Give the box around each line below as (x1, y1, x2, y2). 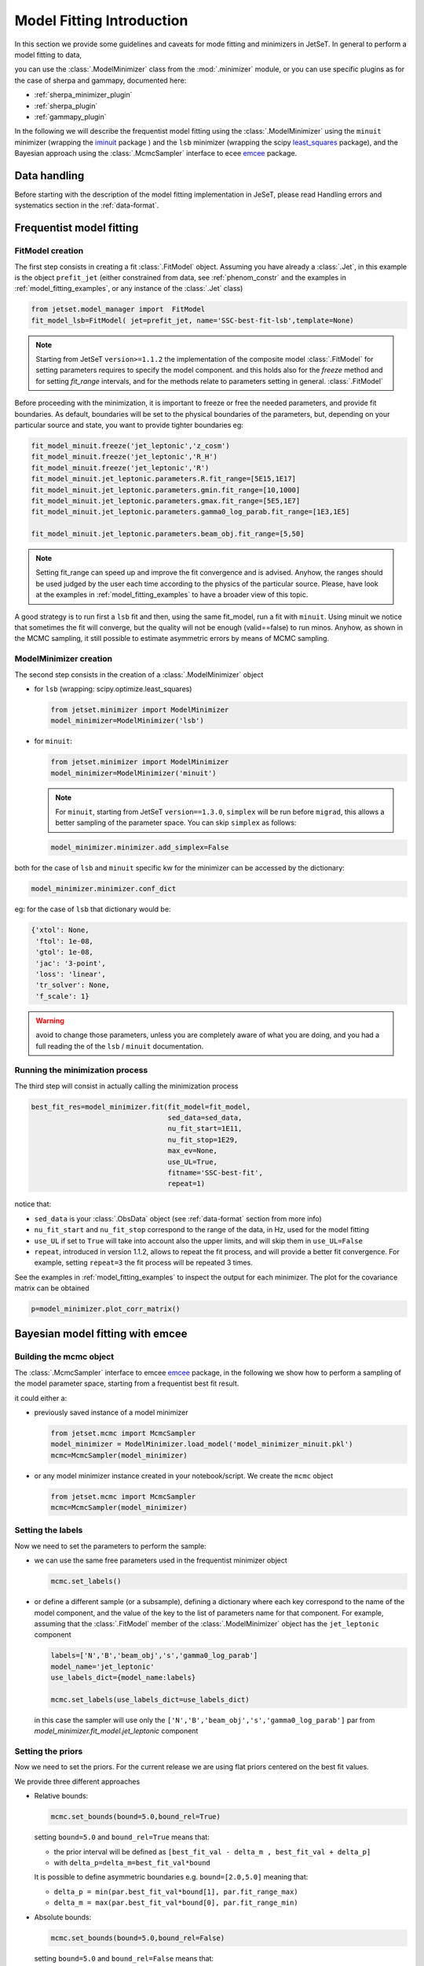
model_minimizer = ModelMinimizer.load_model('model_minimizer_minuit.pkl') (50, 1440, 353, 1449)
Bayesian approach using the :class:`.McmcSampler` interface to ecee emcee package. (14, 149, 298, 158)
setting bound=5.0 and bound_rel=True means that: (34, 1832, 210, 1842)
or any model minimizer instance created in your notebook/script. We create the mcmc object (34, 1471, 334, 1480)
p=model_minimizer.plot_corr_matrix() (31, 1305, 181, 1313)
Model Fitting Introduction (14, 12, 188, 29)
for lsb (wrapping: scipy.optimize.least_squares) (34, 684, 192, 694)
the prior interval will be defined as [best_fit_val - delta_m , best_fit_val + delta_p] (53, 1846, 371, 1856)
